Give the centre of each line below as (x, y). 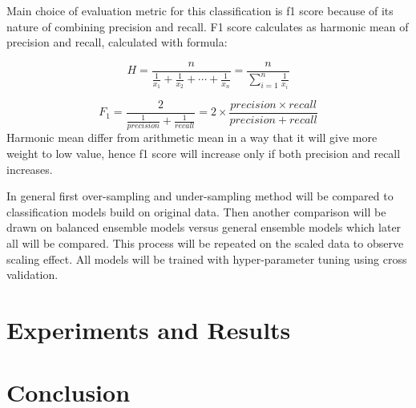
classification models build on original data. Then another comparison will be (196, 211)
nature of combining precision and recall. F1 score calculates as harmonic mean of (208, 26)
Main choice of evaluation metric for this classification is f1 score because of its (200, 10)
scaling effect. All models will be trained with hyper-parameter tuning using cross (207, 259)
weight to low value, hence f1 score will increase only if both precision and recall (204, 153)
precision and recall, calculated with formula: (117, 42)
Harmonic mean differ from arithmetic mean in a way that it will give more (192, 137)
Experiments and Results (149, 329)
